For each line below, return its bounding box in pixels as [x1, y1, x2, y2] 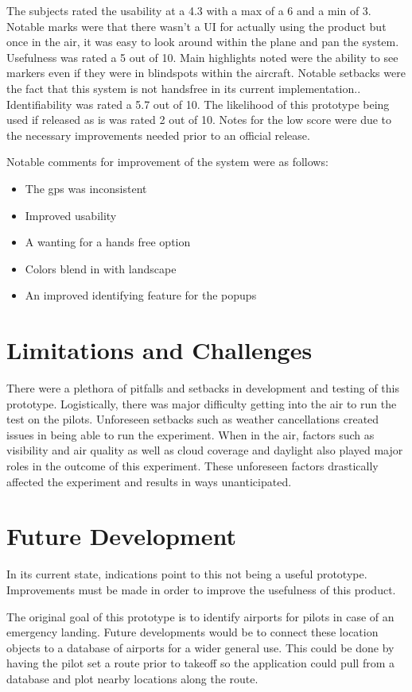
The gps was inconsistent [25, 180, 147, 196]
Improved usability [25, 207, 117, 223]
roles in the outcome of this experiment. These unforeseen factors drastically [6, 458, 379, 474]
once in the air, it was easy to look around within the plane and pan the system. [6, 33, 399, 50]
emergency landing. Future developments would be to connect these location [6, 624, 379, 640]
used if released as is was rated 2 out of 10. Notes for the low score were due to [6, 111, 392, 128]
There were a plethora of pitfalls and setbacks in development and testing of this [6, 380, 399, 396]
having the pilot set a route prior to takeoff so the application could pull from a [6, 655, 395, 671]
